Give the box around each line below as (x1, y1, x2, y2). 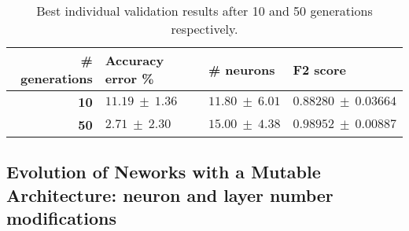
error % (105, 69, 154, 87)
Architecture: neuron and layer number (6, 182, 333, 207)
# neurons (208, 60, 275, 79)
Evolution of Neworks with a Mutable (6, 159, 321, 184)
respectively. (171, 20, 238, 38)
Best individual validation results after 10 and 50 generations (36, 2, 373, 20)
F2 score (293, 60, 347, 79)
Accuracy (105, 51, 164, 69)
